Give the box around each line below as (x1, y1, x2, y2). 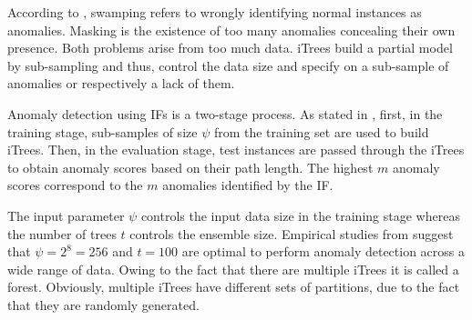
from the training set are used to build (213, 122, 429, 141)
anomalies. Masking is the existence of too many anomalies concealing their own (7, 20, 456, 39)
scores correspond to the (7, 175, 143, 195)
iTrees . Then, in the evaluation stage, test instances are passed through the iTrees (7, 140, 465, 159)
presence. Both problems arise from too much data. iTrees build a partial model (7, 38, 453, 57)
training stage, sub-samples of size (7, 122, 198, 141)
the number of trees (7, 224, 117, 243)
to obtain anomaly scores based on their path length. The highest (7, 157, 374, 176)
